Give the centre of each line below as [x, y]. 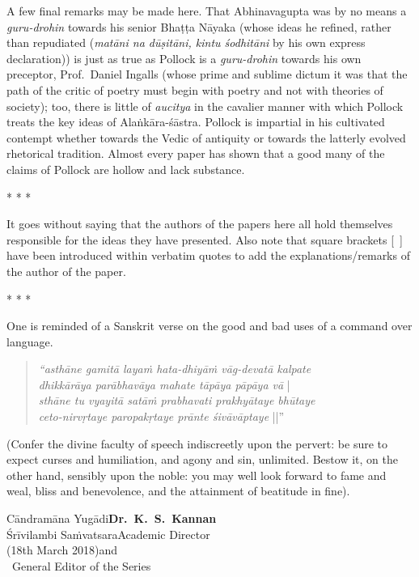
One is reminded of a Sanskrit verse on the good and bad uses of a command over [209, 326]
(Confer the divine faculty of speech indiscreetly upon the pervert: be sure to [197, 443]
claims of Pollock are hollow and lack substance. [126, 169]
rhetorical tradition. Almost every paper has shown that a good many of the [196, 153]
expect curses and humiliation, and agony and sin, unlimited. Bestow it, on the [202, 459]
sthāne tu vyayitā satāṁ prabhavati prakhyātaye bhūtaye [177, 400]
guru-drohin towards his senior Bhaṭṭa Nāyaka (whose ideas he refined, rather [199, 26]
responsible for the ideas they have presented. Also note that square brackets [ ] [205, 239]
